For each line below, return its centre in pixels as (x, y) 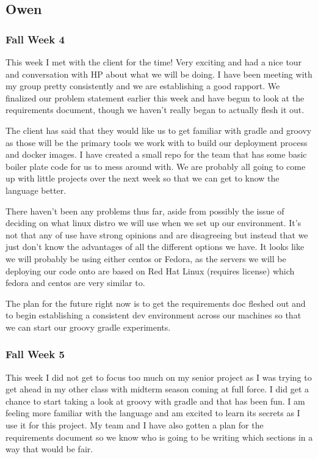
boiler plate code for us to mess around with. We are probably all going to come (156, 166)
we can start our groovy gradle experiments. (88, 327)
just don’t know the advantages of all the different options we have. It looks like (155, 247)
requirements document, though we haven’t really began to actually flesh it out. (155, 110)
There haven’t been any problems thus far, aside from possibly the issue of (145, 211)
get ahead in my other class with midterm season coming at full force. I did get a (157, 389)
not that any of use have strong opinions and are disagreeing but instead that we (157, 234)
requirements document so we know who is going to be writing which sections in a (159, 437)
